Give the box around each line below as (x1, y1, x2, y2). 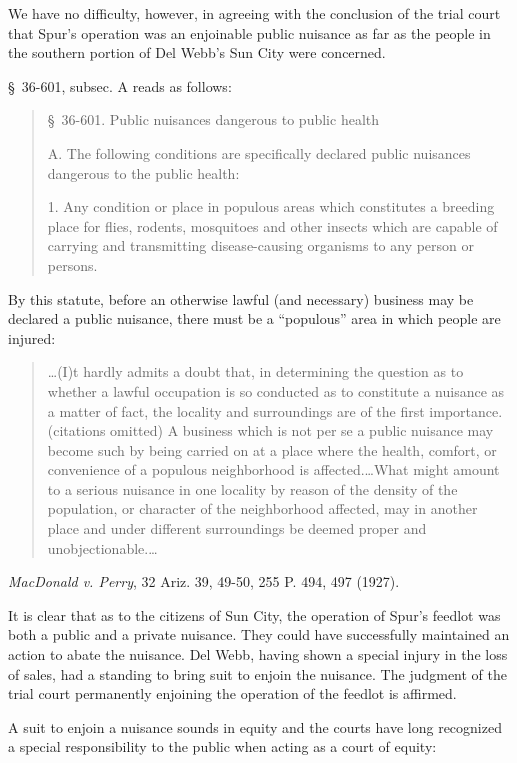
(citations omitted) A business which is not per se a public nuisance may (47, 420, 494, 441)
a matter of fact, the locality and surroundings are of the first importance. (47, 400, 503, 421)
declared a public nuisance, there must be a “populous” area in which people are (8, 308, 501, 329)
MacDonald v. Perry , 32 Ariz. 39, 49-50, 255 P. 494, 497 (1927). (8, 571, 400, 592)
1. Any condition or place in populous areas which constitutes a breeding (47, 196, 495, 217)
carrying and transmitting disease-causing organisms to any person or (47, 235, 475, 256)
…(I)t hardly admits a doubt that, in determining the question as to (47, 361, 464, 382)
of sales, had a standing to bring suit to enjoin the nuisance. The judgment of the (8, 663, 507, 684)
